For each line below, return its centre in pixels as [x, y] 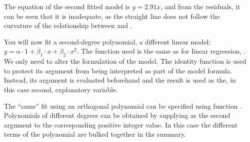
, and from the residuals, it [200, 6]
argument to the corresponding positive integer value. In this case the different [121, 124]
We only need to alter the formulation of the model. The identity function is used [125, 61]
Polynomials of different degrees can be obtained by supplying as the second [117, 115]
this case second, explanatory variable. [61, 89]
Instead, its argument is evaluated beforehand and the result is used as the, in [120, 80]
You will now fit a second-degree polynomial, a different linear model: [107, 41]
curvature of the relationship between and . [68, 25]
